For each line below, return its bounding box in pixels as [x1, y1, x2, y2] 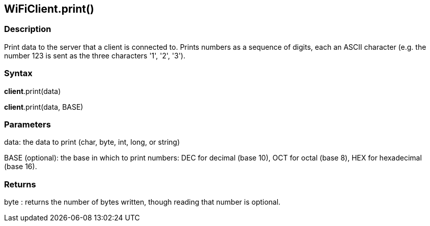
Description [4, 24, 51, 35]
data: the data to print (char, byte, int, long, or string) [4, 138, 180, 147]
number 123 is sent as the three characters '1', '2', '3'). [4, 51, 186, 60]
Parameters [4, 119, 51, 130]
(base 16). [4, 162, 37, 171]
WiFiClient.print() [4, 3, 94, 15]
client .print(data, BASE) [4, 102, 83, 111]
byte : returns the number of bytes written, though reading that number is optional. [4, 198, 281, 207]
